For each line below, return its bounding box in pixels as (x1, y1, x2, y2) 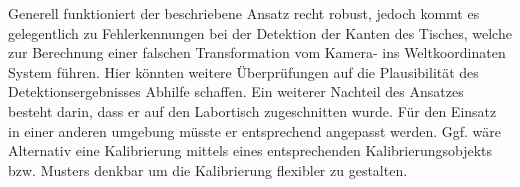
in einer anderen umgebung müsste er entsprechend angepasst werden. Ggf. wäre (8, 120, 502, 141)
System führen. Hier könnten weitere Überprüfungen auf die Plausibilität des (8, 61, 479, 82)
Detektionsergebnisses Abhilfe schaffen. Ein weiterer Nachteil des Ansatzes (8, 81, 464, 102)
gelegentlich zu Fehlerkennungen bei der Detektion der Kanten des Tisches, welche (8, 22, 512, 43)
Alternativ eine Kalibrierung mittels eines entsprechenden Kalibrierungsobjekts (8, 140, 493, 161)
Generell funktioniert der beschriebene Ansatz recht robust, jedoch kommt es (8, 3, 480, 23)
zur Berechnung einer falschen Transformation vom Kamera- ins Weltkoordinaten (8, 42, 506, 63)
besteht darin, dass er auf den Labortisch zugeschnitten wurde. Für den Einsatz (8, 100, 497, 121)
